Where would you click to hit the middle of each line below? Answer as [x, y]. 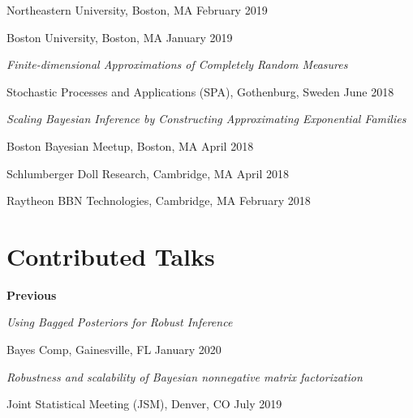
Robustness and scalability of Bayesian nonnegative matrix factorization [185, 376]
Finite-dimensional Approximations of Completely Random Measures [177, 64]
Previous [32, 294]
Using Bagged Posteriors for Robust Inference [120, 322]
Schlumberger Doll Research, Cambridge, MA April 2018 [148, 173]
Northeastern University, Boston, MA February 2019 [137, 10]
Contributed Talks [111, 256]
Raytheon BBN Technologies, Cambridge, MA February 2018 [159, 200]
